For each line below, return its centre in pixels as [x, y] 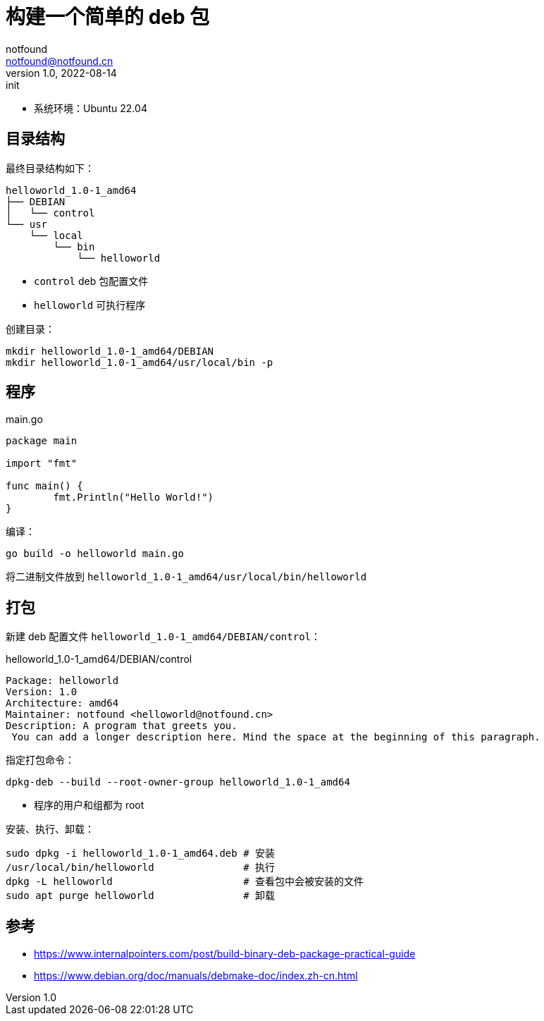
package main [42, 441]
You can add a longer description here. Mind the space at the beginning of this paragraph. [276, 737]
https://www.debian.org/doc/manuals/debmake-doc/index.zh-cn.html [196, 976]
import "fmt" [42, 464]
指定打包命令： [40, 760]
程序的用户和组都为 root [89, 805]
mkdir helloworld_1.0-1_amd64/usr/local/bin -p [140, 362]
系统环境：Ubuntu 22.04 [91, 108]
